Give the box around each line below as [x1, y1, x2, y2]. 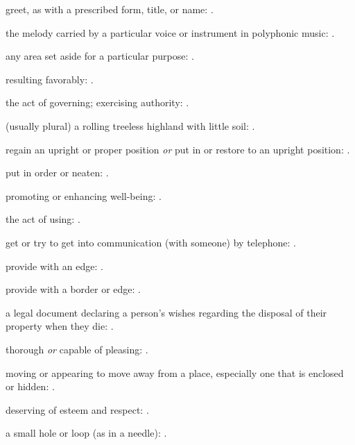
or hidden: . [6, 379, 55, 394]
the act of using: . [6, 212, 80, 226]
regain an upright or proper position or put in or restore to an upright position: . [6, 142, 350, 156]
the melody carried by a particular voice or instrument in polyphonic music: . [6, 25, 335, 40]
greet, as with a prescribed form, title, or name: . [6, 2, 214, 16]
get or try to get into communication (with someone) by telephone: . [6, 235, 296, 249]
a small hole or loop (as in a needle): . [6, 426, 167, 440]
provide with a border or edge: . [6, 282, 141, 296]
